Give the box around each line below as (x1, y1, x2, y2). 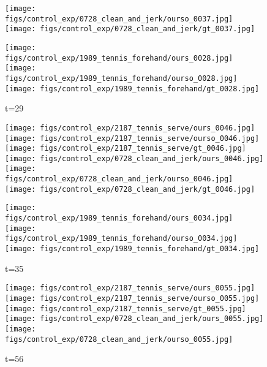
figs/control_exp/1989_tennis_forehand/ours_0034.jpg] (5, 214, 233, 223)
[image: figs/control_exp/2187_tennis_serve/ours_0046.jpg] (5, 123, 255, 132)
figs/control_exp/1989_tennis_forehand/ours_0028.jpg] (5, 53, 233, 62)
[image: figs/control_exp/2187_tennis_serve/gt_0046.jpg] (5, 144, 246, 153)
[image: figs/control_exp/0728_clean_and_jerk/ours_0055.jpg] (5, 314, 264, 323)
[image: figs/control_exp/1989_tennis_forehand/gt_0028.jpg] (5, 84, 260, 93)
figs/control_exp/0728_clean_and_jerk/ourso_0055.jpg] (5, 335, 233, 344)
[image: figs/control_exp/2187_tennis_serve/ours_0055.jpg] (5, 284, 255, 293)
